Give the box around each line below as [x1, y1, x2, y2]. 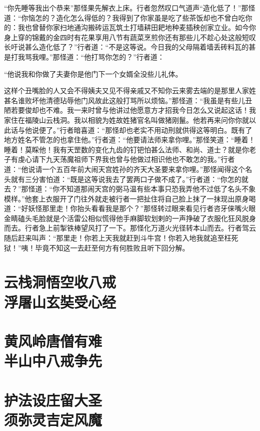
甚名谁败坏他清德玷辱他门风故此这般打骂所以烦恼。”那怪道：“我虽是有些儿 [4, 95, 245, 105]
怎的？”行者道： [112, 51, 164, 62]
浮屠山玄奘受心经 [4, 291, 116, 312]
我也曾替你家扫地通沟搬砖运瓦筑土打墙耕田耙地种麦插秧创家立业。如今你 [17, 22, 256, 33]
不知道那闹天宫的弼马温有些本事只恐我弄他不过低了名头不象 [59, 183, 256, 194]
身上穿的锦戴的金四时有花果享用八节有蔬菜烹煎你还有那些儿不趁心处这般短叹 [4, 32, 256, 42]
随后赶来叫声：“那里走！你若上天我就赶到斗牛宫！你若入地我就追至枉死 [4, 233, 238, 243]
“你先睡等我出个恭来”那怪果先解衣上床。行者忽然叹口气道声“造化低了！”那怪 [4, 3, 255, 13]
